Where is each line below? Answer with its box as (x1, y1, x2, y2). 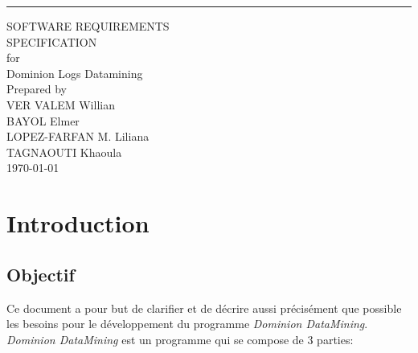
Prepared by (6, 80, 67, 97)
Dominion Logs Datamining (6, 64, 143, 81)
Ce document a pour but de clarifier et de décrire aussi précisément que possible (6, 299, 402, 316)
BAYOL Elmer (6, 112, 80, 129)
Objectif (6, 261, 75, 286)
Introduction (6, 207, 150, 240)
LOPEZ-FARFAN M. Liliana (6, 128, 150, 145)
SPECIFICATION (6, 33, 97, 50)
